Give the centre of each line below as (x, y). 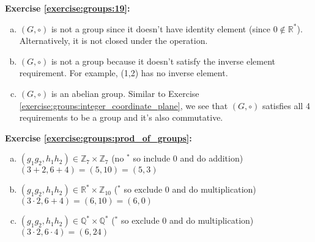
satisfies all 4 (286, 105)
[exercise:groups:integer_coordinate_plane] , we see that (124, 105)
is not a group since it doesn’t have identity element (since (161, 28)
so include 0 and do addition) (188, 158)
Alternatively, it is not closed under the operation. (113, 41)
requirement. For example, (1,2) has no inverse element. (124, 73)
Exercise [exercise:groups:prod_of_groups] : (98, 137)
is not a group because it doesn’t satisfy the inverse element (163, 61)
